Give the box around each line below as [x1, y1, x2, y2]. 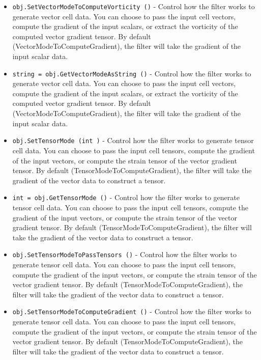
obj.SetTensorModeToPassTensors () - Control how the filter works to [12, 249, 237, 260]
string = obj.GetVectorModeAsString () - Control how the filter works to [12, 68, 251, 78]
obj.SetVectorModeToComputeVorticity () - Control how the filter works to [12, 1, 255, 11]
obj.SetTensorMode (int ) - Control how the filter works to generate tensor [12, 135, 254, 146]
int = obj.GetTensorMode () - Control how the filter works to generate [12, 192, 240, 203]
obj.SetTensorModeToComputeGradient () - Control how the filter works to [12, 306, 251, 317]
